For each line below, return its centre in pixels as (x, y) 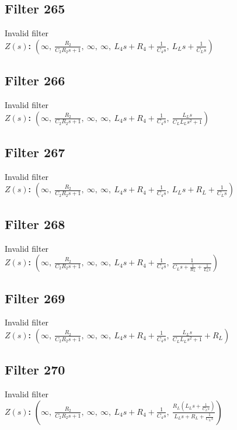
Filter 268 (35, 223)
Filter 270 (35, 370)
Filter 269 (35, 298)
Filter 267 (35, 152)
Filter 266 (35, 80)
